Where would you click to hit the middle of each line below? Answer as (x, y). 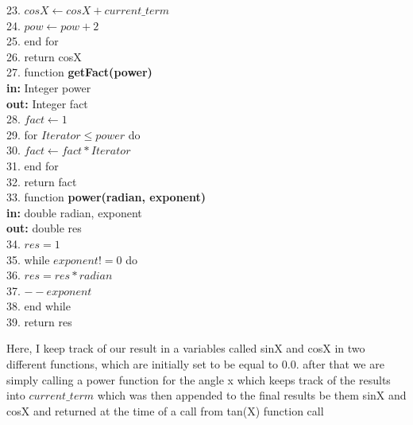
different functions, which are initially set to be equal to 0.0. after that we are (195, 364)
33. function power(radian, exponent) (106, 197)
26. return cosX (44, 56)
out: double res (44, 228)
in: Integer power (49, 87)
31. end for (33, 165)
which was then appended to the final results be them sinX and (252, 395)
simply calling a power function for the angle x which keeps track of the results (199, 379)
